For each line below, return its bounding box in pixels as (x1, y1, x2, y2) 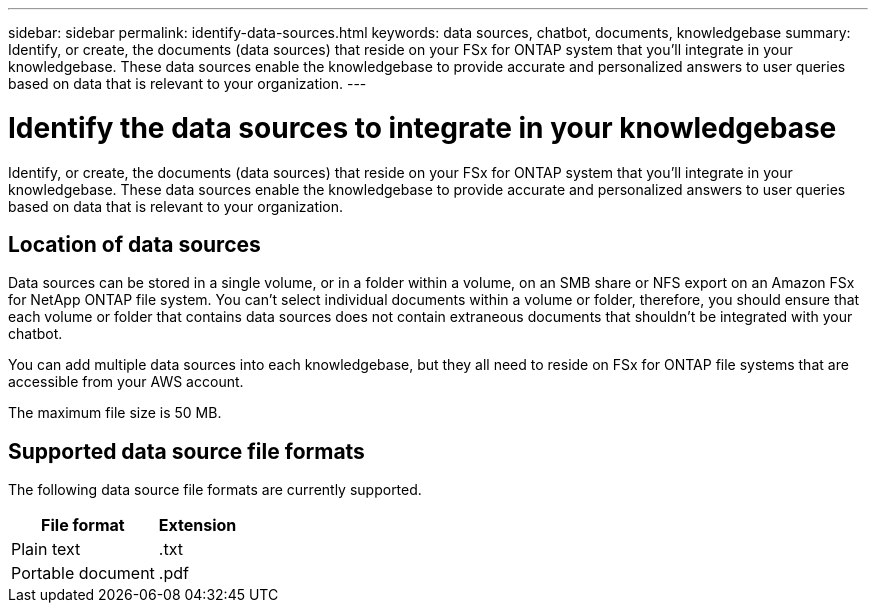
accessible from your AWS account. (8, 373, 244, 391)
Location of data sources (8, 231, 261, 257)
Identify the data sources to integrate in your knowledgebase (8, 110, 837, 145)
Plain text (11, 539, 81, 560)
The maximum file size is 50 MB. (8, 404, 222, 422)
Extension (158, 515, 237, 536)
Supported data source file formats (8, 438, 365, 464)
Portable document (11, 563, 155, 584)
